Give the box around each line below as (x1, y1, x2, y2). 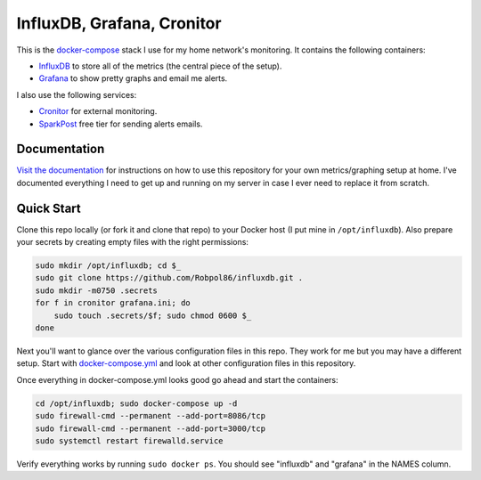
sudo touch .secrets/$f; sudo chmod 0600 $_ (53, 310, 252, 321)
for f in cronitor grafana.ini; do (35, 298, 191, 308)
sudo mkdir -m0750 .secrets (35, 285, 158, 296)
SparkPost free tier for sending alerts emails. (38, 118, 203, 129)
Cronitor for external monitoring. (38, 106, 158, 117)
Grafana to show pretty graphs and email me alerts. (38, 73, 228, 84)
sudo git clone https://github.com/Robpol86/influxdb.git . (35, 273, 304, 283)
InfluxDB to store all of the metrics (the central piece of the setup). (38, 61, 282, 71)
